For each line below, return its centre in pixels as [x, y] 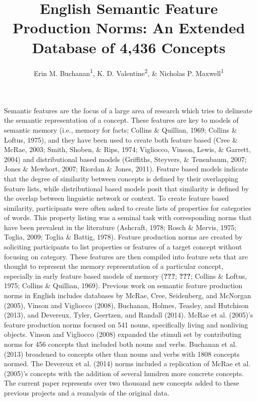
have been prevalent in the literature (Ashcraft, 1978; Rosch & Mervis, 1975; [120, 227]
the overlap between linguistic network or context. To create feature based [117, 198]
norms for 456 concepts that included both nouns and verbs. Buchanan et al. [121, 344]
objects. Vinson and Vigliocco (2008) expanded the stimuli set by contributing [123, 334]
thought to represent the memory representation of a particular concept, [114, 266]
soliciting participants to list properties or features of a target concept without [123, 247]
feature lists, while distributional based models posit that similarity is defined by [127, 188]
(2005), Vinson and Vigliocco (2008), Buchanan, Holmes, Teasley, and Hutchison [127, 305]
